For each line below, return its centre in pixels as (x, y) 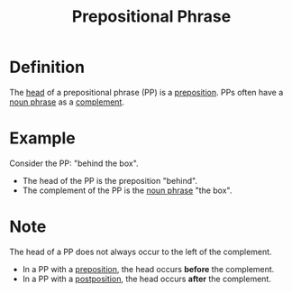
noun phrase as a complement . (67, 102)
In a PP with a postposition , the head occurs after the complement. (147, 279)
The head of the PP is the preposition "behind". (110, 180)
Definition (47, 67)
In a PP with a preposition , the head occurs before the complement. (148, 269)
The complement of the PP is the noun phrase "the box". (127, 190)
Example (42, 138)
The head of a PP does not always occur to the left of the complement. (141, 252)
